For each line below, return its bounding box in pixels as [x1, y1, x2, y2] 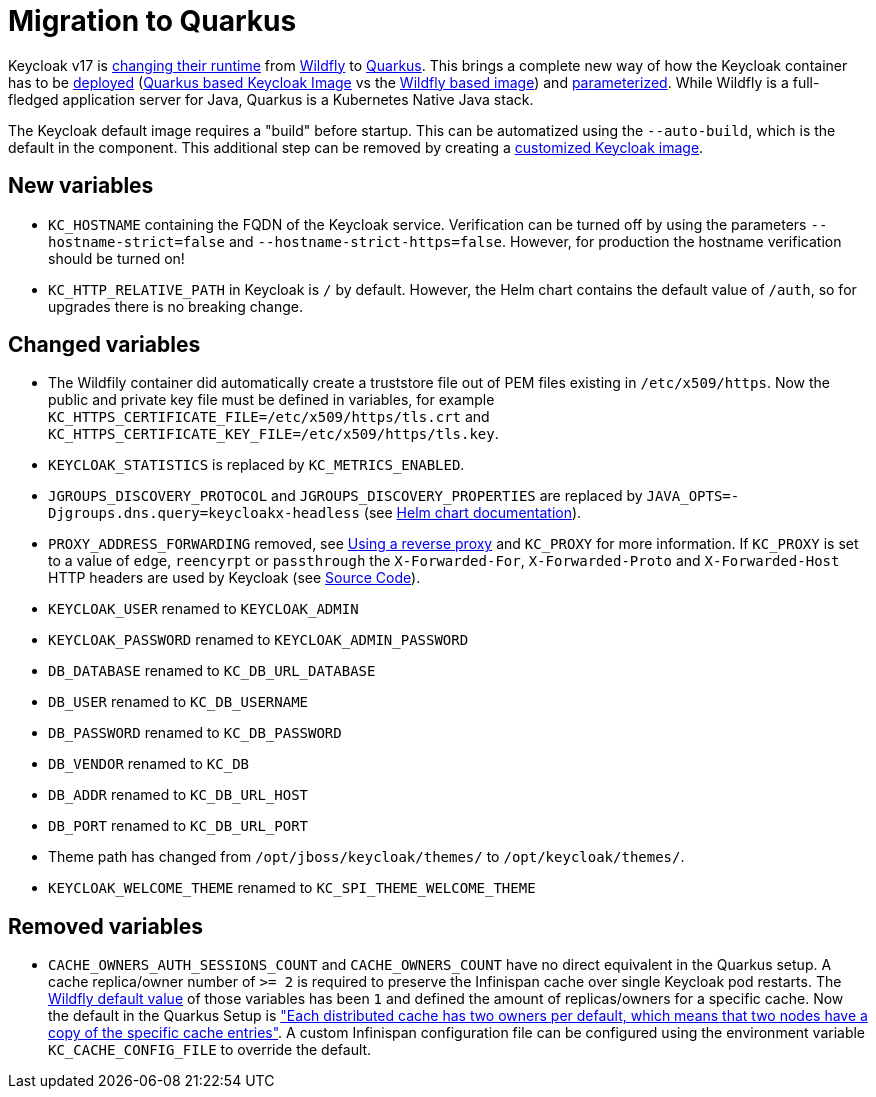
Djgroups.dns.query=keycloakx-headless [48, 505, 360, 522]
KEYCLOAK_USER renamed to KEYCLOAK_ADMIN [48, 600, 359, 618]
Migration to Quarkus [8, 4, 297, 38]
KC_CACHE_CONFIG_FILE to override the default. [48, 1041, 372, 1059]
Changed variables [8, 332, 201, 358]
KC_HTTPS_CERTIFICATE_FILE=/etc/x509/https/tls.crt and [48, 408, 490, 426]
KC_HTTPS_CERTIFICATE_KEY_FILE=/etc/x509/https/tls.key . [48, 425, 499, 443]
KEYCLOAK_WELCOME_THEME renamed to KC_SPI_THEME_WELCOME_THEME [48, 879, 536, 897]
